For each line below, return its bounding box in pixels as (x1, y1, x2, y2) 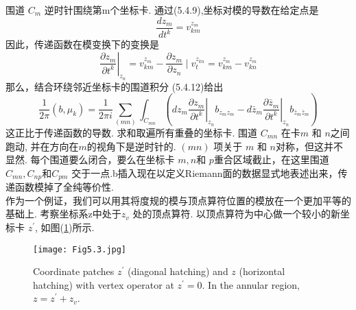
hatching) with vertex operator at (33, 277, 174, 291)
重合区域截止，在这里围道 (213, 152, 329, 167)
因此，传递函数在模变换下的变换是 (5, 37, 159, 51)
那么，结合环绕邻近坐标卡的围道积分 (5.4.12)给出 (5, 79, 224, 93)
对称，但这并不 (275, 139, 343, 153)
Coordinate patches (33, 264, 115, 278)
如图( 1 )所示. (40, 219, 95, 234)
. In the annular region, (202, 277, 300, 291)
